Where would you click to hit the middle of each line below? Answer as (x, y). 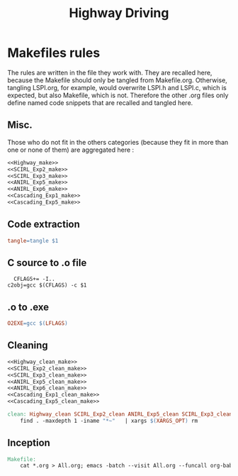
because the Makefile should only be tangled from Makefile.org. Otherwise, (118, 80)
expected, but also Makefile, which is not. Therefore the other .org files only (118, 95)
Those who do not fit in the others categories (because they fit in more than (118, 142)
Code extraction (44, 225)
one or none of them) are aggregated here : (71, 150)
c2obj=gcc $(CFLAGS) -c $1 (47, 285)
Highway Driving (119, 13)
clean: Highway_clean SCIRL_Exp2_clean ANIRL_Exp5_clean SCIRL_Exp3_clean (120, 414)
